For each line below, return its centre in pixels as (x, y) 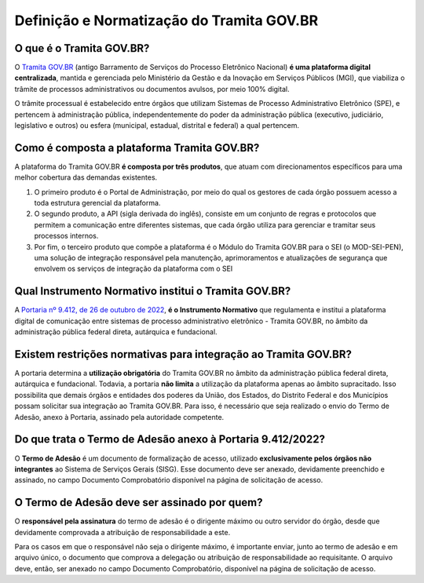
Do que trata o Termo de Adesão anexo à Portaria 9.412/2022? (170, 439)
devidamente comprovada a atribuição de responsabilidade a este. (122, 532)
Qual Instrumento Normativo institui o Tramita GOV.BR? (153, 291)
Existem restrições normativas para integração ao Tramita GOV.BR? (183, 354)
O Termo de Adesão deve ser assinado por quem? (139, 503)
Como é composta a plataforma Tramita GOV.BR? (137, 148)
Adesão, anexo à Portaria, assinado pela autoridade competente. (119, 417)
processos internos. (66, 236)
